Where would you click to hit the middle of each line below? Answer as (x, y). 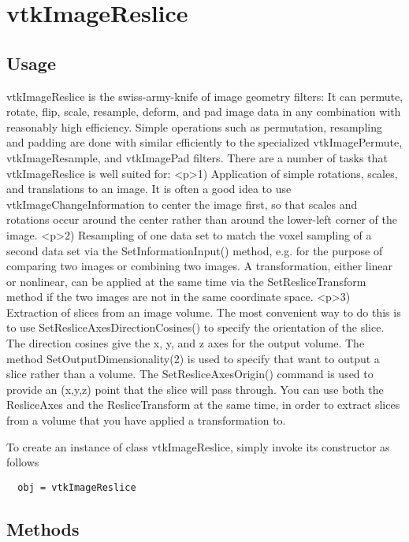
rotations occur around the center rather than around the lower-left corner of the (202, 219)
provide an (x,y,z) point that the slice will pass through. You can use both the (195, 389)
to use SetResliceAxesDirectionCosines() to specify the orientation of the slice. (195, 327)
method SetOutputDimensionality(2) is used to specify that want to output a (193, 358)
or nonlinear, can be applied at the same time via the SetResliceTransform (186, 281)
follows (23, 462)
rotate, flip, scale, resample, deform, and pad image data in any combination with (204, 111)
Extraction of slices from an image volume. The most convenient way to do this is (204, 312)
